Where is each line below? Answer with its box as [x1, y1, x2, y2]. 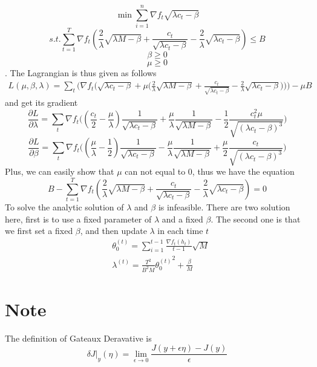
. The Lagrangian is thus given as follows [5, 67, 157, 79]
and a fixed [162, 212, 203, 225]
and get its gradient [5, 96, 78, 109]
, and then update [80, 224, 147, 237]
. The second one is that [211, 212, 301, 225]
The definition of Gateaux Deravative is [5, 331, 152, 344]
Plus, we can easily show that [5, 165, 114, 178]
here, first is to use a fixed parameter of [5, 212, 152, 225]
